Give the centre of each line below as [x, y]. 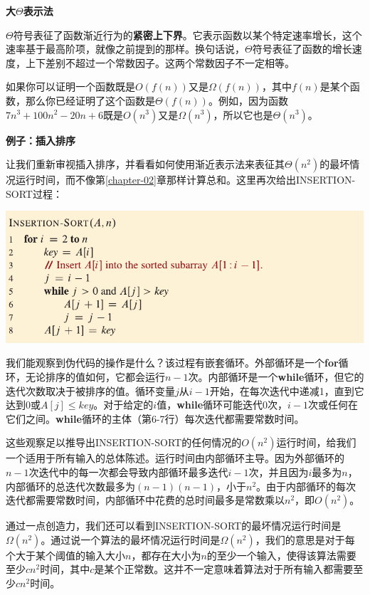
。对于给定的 [123, 405]
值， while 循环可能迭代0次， [222, 405]
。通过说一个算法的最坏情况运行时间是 [131, 539]
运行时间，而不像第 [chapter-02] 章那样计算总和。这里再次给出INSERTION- [185, 180]
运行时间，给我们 [316, 442]
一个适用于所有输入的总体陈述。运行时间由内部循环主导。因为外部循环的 [175, 458]
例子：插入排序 [41, 140]
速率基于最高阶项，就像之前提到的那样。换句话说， [125, 49]
